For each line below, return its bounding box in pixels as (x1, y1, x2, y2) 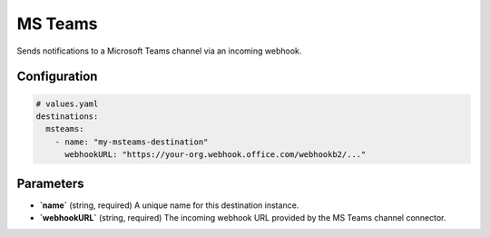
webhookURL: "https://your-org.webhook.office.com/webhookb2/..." (64, 150, 367, 160)
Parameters (16, 175, 84, 191)
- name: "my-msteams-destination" (54, 136, 209, 147)
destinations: (35, 111, 99, 122)
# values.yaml (35, 98, 99, 109)
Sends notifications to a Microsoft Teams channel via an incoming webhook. (16, 45, 302, 56)
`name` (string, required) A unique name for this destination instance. (39, 200, 299, 211)
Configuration (16, 69, 98, 84)
